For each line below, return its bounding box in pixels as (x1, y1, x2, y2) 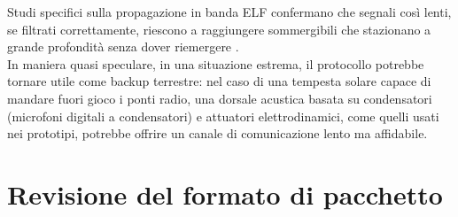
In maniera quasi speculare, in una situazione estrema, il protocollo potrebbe (7, 54, 424, 73)
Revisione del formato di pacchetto (7, 175, 443, 212)
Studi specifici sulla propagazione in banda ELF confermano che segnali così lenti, (7, 3, 452, 20)
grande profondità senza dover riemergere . (7, 37, 239, 56)
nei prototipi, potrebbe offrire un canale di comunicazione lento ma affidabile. (7, 124, 428, 143)
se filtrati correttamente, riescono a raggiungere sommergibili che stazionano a (7, 19, 431, 38)
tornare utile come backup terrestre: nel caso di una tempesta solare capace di (7, 72, 431, 90)
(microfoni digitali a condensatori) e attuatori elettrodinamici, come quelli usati (7, 106, 439, 125)
